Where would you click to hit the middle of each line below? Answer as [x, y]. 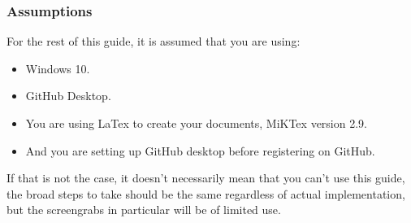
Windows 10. [58, 68]
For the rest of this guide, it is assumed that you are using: [154, 41]
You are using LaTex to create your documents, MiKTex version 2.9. [196, 123]
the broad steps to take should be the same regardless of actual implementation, [206, 193]
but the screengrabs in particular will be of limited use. [144, 210]
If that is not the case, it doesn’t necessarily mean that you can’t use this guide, [206, 178]
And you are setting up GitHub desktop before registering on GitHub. [200, 150]
